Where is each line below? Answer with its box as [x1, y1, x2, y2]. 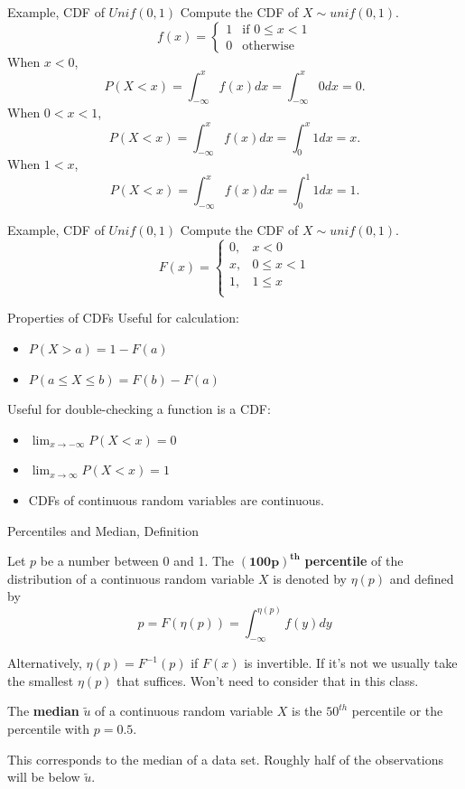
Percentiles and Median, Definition [7, 521, 200, 540]
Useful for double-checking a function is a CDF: [7, 399, 271, 418]
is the [291, 701, 322, 720]
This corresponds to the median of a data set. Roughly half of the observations [7, 749, 443, 768]
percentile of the [304, 551, 404, 570]
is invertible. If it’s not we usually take [244, 653, 458, 672]
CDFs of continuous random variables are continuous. [28, 491, 324, 510]
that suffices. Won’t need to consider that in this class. [116, 671, 419, 690]
